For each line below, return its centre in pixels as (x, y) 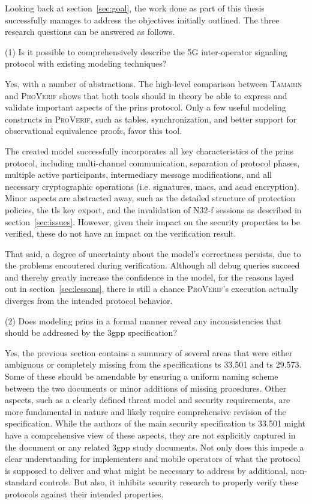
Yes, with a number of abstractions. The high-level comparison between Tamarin (154, 83)
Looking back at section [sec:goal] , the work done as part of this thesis (135, 8)
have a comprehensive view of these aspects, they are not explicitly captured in (150, 435)
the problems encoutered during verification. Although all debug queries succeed (152, 265)
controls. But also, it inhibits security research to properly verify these (169, 482)
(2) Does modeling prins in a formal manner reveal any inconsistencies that (143, 320)
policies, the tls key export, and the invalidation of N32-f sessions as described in (153, 209)
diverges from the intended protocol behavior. (89, 301)
